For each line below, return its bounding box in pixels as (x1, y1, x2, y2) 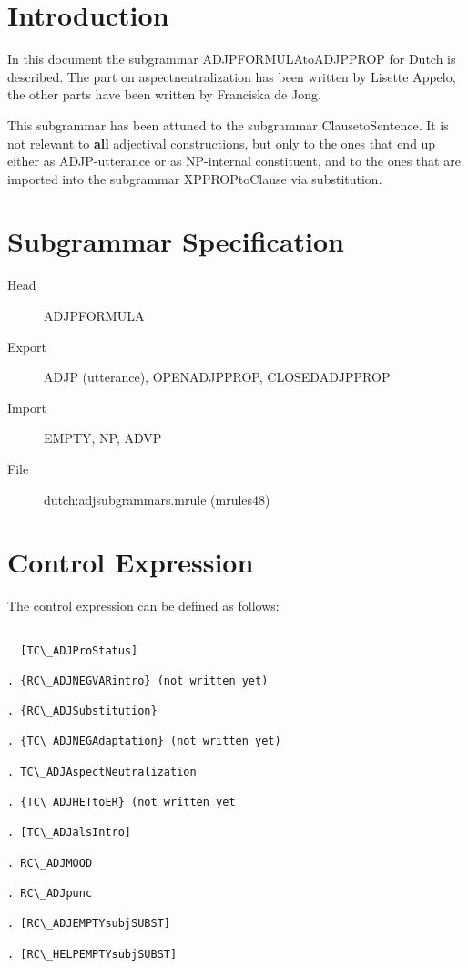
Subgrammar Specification (7, 222, 344, 260)
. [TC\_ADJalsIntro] (7, 826, 132, 839)
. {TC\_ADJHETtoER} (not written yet (7, 796, 236, 809)
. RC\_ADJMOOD (7, 856, 93, 870)
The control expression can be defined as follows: (7, 596, 280, 615)
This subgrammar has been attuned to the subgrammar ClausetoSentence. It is (7, 115, 449, 134)
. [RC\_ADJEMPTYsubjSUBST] (7, 917, 170, 931)
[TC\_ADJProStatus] (20, 644, 138, 657)
